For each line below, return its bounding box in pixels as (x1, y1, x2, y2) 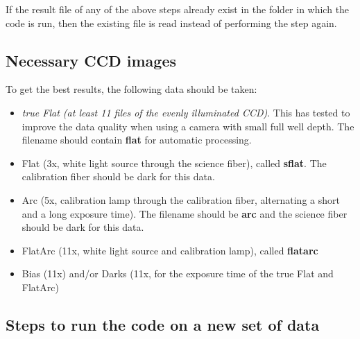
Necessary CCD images (6, 49, 177, 71)
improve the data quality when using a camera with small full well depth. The (22, 119, 354, 133)
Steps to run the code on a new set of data (6, 313, 320, 335)
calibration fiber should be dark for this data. (22, 169, 215, 184)
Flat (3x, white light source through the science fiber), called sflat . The (22, 155, 327, 170)
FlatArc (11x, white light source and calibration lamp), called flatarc (22, 243, 318, 257)
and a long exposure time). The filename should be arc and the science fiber (22, 206, 348, 220)
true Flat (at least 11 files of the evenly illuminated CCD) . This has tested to (22, 105, 350, 119)
